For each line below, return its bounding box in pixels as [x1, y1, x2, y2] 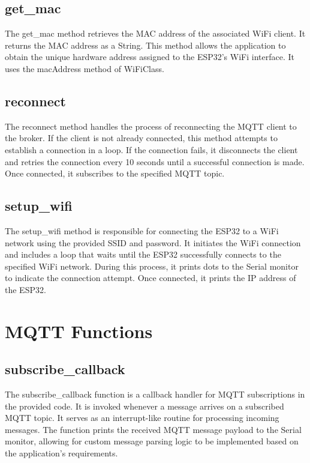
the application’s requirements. [5, 447, 118, 459]
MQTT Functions [5, 318, 153, 343]
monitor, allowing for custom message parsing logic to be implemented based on [5, 435, 299, 447]
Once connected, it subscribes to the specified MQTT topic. [5, 167, 225, 180]
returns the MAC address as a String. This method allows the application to [5, 38, 286, 51]
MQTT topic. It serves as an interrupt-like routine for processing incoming [5, 411, 279, 424]
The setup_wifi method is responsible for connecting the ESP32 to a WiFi [5, 224, 279, 237]
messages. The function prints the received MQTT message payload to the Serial [5, 423, 302, 435]
